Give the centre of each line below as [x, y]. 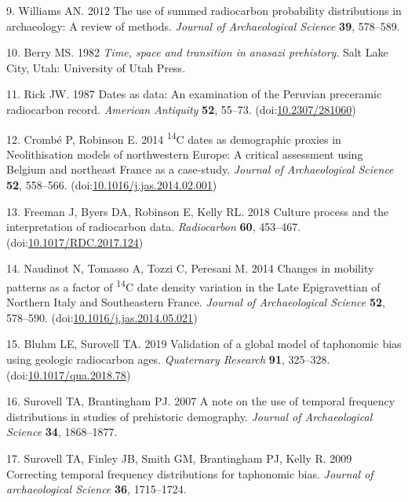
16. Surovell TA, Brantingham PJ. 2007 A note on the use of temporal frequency [201, 401]
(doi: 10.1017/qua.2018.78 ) [69, 374]
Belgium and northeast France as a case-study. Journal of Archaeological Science [200, 169]
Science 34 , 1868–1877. [62, 432]
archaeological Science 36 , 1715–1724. [97, 489]
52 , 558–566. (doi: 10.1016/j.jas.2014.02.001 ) [112, 185]
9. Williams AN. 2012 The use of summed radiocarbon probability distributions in [204, 10]
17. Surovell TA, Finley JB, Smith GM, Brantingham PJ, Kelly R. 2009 [179, 458]
